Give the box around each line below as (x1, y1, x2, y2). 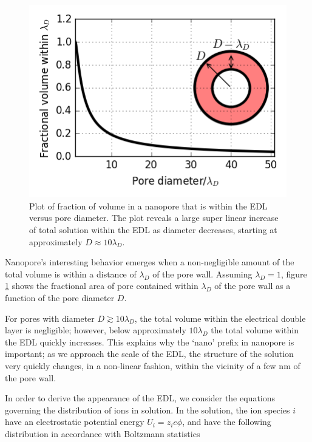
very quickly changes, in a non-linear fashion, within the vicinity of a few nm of (5, 359, 300, 372)
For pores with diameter (5, 311, 95, 324)
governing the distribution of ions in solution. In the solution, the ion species (5, 403, 290, 416)
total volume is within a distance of (5, 267, 137, 280)
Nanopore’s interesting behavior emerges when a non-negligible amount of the (5, 256, 294, 268)
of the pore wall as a (214, 279, 291, 292)
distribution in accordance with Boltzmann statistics (5, 427, 200, 440)
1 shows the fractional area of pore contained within (5, 279, 198, 292)
